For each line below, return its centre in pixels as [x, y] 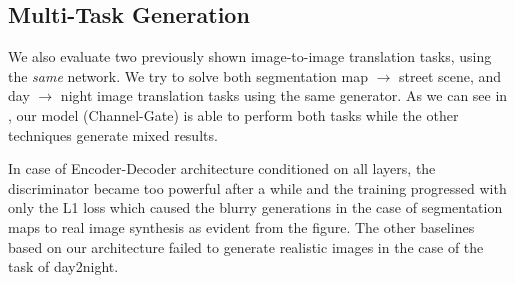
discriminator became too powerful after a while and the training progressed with [257, 187]
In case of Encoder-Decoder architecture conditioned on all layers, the [222, 168]
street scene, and [450, 75]
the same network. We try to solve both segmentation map [188, 75]
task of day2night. [63, 266]
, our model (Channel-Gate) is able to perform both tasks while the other [233, 114]
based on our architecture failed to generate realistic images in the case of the [246, 246]
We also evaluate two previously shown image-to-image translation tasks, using [250, 56]
